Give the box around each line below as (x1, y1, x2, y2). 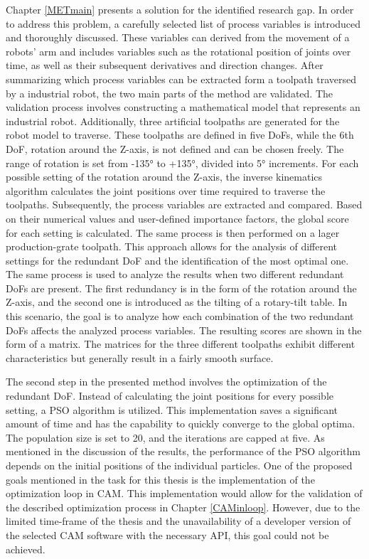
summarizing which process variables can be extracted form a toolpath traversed (6, 71, 356, 86)
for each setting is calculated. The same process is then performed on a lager (6, 225, 340, 240)
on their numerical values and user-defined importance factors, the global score (6, 211, 349, 225)
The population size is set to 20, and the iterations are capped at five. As (6, 430, 325, 444)
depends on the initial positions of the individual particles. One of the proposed (6, 458, 353, 472)
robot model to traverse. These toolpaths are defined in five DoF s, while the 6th (6, 127, 354, 142)
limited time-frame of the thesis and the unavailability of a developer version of (6, 513, 351, 528)
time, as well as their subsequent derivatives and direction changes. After (6, 58, 323, 73)
